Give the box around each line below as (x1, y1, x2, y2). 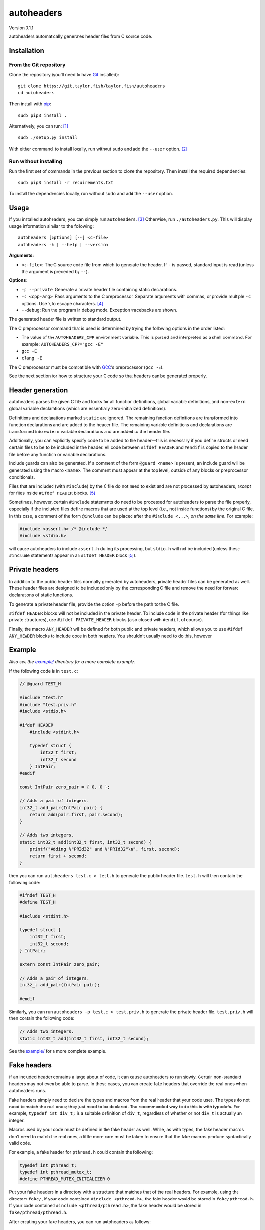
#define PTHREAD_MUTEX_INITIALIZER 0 (19, 1176, 110, 1182)
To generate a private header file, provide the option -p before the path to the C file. (9, 601, 179, 607)
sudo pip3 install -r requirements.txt (18, 180, 114, 185)
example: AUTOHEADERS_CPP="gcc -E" (21, 341, 104, 347)
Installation (9, 46, 44, 55)
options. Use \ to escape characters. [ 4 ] (21, 300, 104, 306)
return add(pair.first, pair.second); (29, 812, 123, 817)
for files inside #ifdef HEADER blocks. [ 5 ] (9, 490, 96, 496)
